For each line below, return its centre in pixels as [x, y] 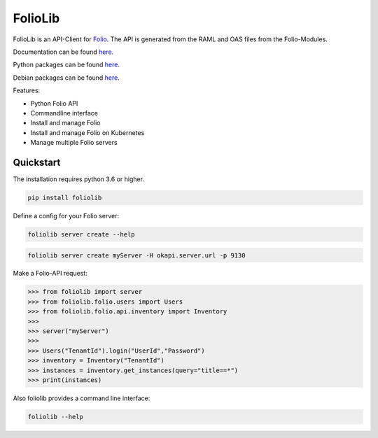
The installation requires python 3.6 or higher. [79, 179]
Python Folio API [54, 103]
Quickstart [37, 162]
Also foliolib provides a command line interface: [82, 398]
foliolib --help [56, 417]
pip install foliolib [65, 197]
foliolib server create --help [82, 234]
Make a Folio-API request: [50, 274]
